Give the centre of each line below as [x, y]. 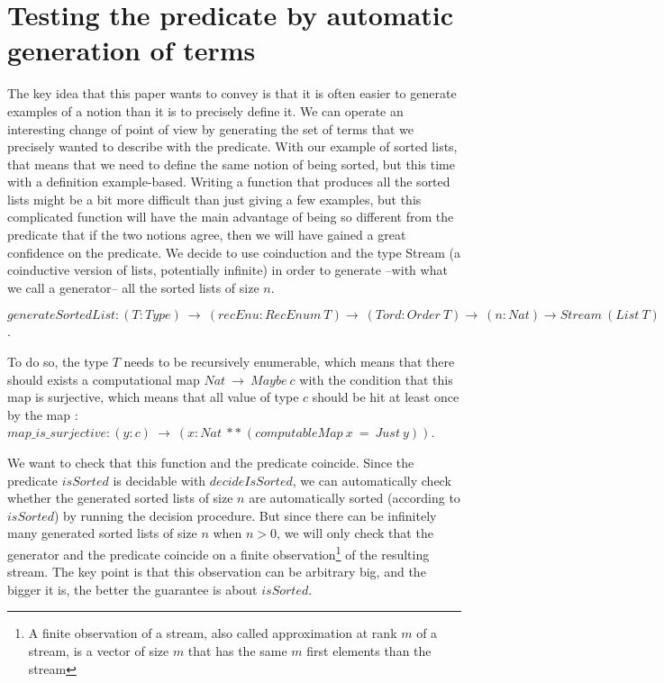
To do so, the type [58, 362]
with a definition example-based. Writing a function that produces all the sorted [229, 182]
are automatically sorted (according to [355, 498]
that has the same [237, 651]
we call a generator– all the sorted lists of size [133, 287]
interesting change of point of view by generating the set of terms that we [211, 128]
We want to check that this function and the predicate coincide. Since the [211, 462]
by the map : [43, 414]
